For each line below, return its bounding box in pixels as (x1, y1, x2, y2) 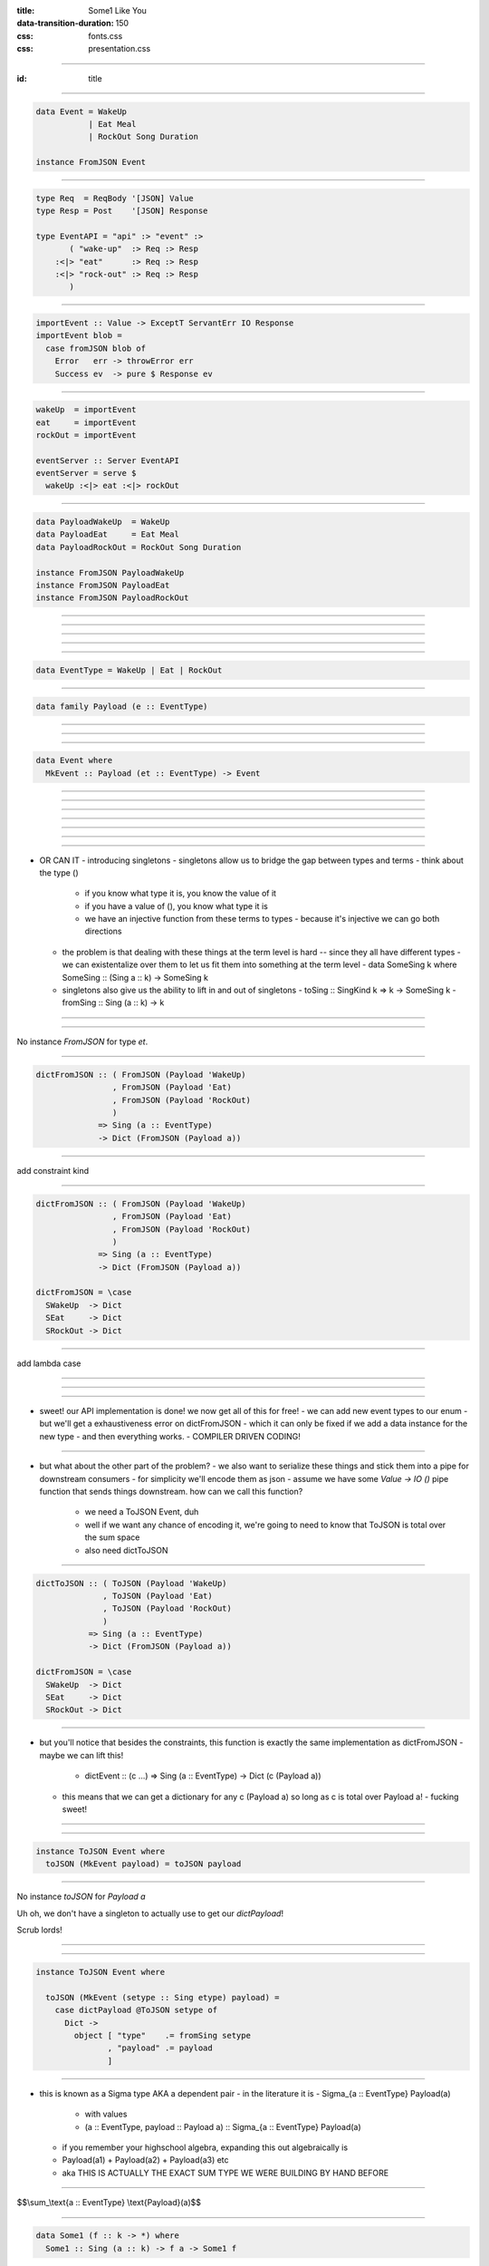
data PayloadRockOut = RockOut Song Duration (35, 542, 242, 552)
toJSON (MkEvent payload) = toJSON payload (45, 1859, 242, 1869)
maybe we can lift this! (39, 1749, 124, 1760)
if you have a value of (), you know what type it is (84, 900, 269, 911)
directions (84, 925, 122, 937)
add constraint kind (16, 1165, 90, 1176)
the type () (39, 867, 79, 878)
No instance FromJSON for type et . (16, 1036, 149, 1047)
